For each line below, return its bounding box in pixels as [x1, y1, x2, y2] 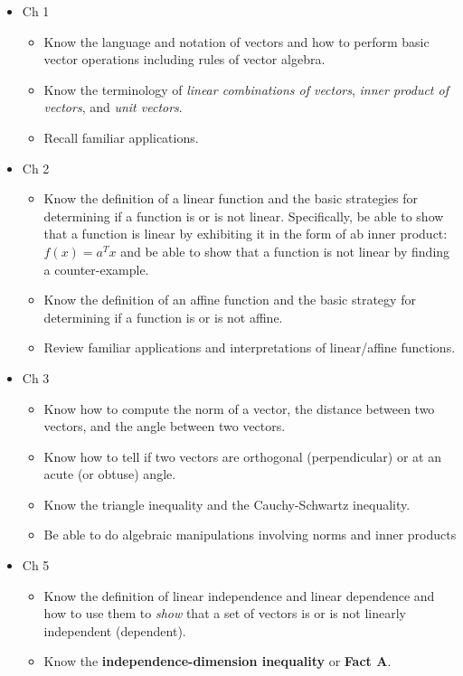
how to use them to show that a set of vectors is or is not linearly [43, 604, 406, 623]
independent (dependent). [43, 621, 186, 640]
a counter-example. [43, 259, 149, 278]
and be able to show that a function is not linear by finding [120, 241, 450, 260]
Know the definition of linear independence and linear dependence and [43, 586, 435, 605]
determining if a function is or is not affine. [43, 307, 283, 326]
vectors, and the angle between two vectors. [43, 417, 286, 436]
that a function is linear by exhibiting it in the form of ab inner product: [43, 224, 448, 243]
